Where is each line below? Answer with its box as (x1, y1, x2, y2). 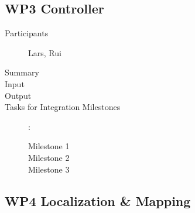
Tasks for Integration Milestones (5, 101, 121, 113)
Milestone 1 (28, 140, 70, 152)
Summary (5, 66, 39, 78)
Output (5, 89, 32, 101)
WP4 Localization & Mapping (5, 191, 191, 209)
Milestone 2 (28, 151, 70, 163)
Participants (5, 27, 49, 39)
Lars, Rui (28, 46, 61, 59)
